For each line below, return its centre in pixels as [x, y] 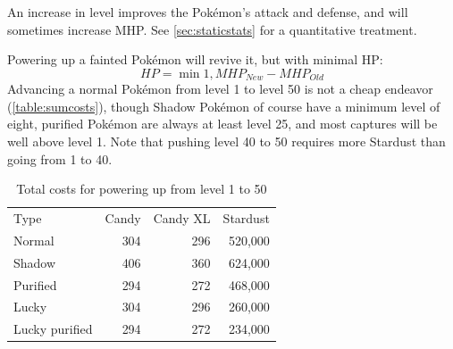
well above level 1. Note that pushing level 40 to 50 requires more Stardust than [226, 141]
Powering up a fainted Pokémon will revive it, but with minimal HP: [195, 59]
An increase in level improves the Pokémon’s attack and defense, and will [208, 12]
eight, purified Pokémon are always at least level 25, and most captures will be [222, 124]
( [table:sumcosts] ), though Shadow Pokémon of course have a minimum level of [224, 106]
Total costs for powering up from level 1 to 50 [142, 189]
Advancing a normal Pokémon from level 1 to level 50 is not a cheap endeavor [220, 89]
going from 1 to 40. [60, 158]
